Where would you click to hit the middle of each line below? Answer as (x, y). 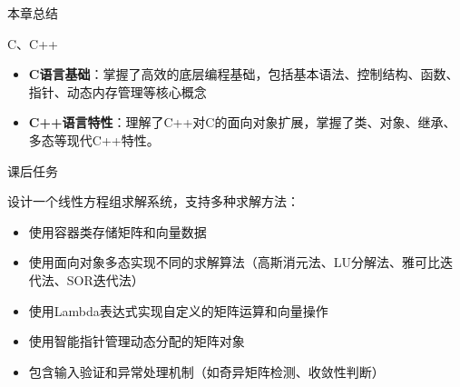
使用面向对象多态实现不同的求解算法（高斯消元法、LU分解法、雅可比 (235, 262)
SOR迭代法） (105, 279)
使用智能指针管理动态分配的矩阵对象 (137, 341)
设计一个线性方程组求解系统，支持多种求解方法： (153, 201)
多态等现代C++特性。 (94, 139)
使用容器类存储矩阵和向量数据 (117, 231)
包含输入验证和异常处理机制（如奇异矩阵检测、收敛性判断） (206, 371)
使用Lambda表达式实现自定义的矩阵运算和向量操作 (178, 310)
